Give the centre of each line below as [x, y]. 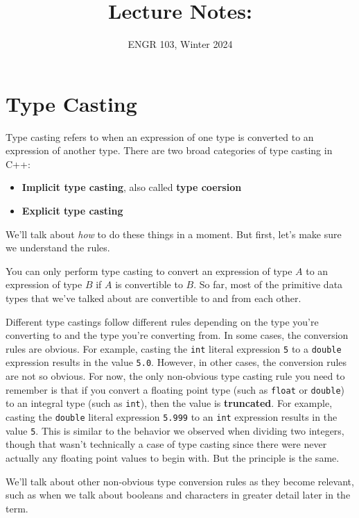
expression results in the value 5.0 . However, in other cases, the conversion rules [176, 362]
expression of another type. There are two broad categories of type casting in [169, 150]
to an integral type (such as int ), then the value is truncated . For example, [169, 403]
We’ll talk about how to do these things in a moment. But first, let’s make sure [174, 234]
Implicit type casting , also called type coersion [132, 187]
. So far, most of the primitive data [268, 284]
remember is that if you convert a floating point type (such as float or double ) [175, 389]
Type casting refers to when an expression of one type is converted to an [160, 136]
